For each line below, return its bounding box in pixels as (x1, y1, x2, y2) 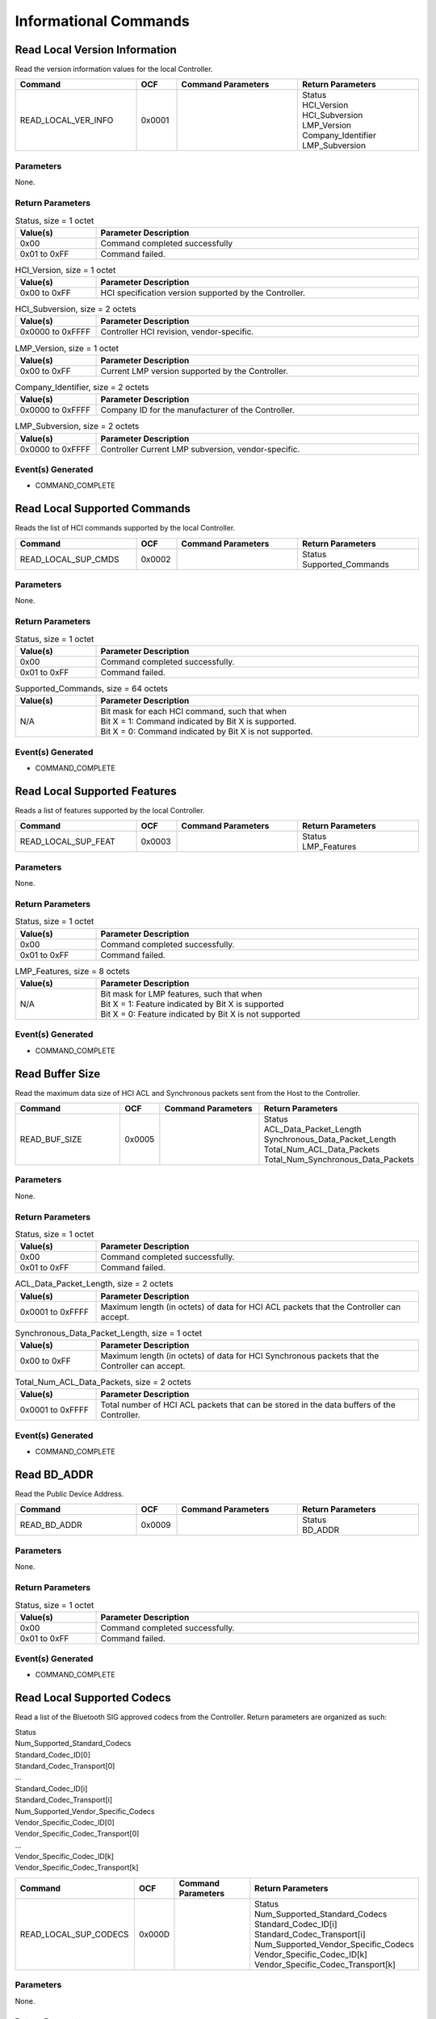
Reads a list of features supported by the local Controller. (15, 805, 205, 815)
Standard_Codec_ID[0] (15, 1749, 90, 1760)
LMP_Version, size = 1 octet (15, 342, 119, 354)
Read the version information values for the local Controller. (15, 65, 213, 74)
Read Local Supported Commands (15, 502, 191, 516)
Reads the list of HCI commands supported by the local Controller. (15, 523, 236, 533)
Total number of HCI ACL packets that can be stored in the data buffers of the (100, 1400, 396, 1411)
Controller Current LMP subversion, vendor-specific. (100, 443, 300, 455)
